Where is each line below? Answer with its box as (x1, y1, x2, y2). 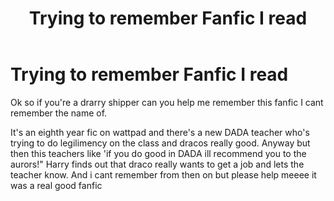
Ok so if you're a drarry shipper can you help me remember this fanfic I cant (10, 96, 324, 108)
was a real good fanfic (10, 179, 103, 191)
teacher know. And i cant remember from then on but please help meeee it (10, 168, 317, 181)
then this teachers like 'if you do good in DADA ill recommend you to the (10, 147, 307, 159)
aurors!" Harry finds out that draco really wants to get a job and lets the (10, 158, 305, 170)
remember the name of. (10, 107, 108, 119)
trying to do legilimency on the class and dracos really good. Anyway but (10, 137, 311, 149)
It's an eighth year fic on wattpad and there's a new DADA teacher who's (10, 126, 310, 138)
